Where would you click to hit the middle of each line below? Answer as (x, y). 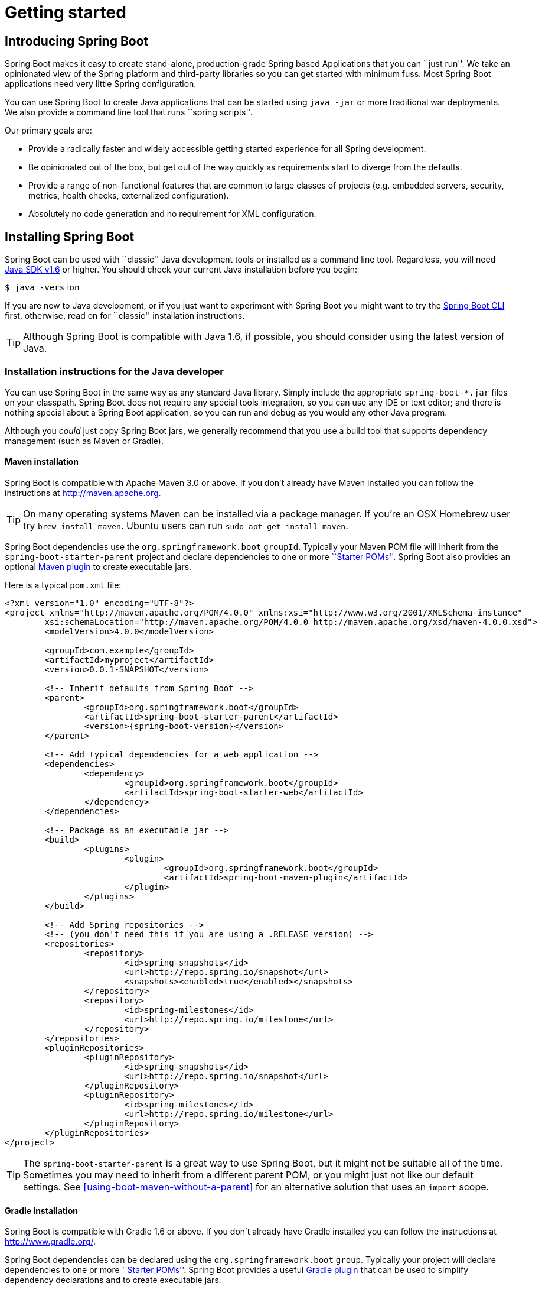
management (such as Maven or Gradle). (84, 441)
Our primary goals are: (48, 131)
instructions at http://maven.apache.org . (83, 493)
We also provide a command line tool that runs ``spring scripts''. (129, 112)
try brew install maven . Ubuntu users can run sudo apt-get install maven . (186, 525)
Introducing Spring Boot (77, 41)
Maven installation (42, 462)
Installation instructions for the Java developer (114, 372)
